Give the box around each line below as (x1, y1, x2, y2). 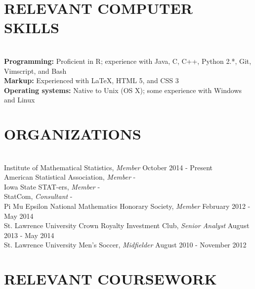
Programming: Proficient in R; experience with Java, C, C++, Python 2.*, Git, (4, 55, 252, 66)
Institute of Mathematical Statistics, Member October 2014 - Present (4, 162, 213, 172)
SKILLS (4, 17, 59, 38)
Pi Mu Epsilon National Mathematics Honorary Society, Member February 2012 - (4, 200, 251, 211)
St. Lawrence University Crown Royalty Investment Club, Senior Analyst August (4, 220, 250, 231)
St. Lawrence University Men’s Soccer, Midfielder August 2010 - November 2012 (4, 240, 247, 250)
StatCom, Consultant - (4, 191, 73, 201)
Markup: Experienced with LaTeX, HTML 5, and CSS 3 (4, 75, 179, 86)
